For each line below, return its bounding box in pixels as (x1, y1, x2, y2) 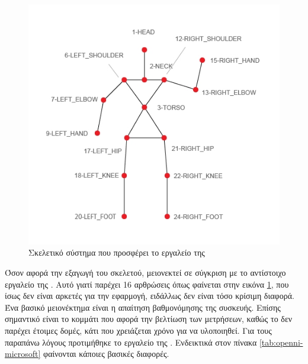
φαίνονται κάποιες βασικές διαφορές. (43, 347, 169, 360)
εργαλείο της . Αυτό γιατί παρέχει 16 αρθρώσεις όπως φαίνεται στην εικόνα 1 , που (5, 278, 289, 290)
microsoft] (5, 347, 41, 360)
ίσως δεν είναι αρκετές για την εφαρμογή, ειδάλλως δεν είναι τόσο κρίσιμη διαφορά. (5, 289, 294, 302)
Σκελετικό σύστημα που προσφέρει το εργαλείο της (28, 246, 205, 259)
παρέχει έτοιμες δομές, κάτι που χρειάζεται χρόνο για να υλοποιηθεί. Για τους (5, 324, 272, 336)
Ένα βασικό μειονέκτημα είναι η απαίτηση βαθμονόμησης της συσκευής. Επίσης (5, 301, 281, 313)
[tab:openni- (259, 336, 303, 348)
